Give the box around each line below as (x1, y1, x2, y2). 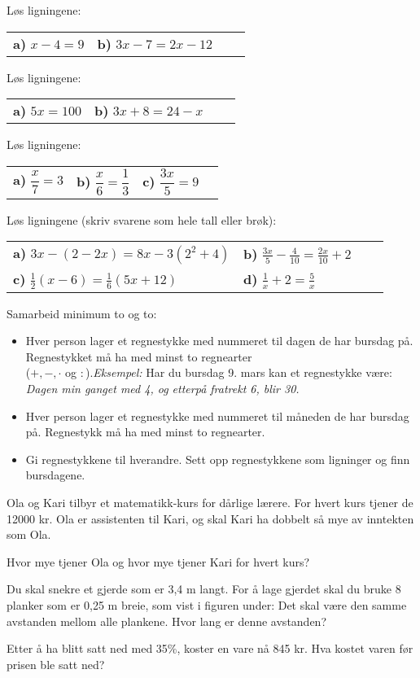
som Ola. (7, 526, 51, 543)
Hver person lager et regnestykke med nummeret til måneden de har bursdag (25, 407, 409, 424)
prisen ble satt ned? (7, 655, 105, 672)
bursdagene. (25, 466, 85, 483)
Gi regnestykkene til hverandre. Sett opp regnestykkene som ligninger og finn (25, 450, 410, 467)
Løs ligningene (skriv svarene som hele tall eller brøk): (7, 211, 277, 228)
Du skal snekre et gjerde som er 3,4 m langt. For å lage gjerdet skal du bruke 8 (7, 580, 401, 597)
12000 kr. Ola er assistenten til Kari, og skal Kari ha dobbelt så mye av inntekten (7, 510, 414, 527)
